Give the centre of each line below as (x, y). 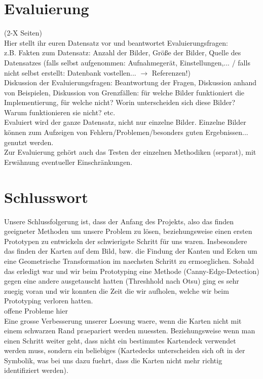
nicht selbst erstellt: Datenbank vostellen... (70, 72)
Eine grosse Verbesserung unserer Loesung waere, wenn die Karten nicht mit (123, 320)
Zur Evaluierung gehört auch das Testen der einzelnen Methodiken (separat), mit (130, 152)
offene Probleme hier (36, 310)
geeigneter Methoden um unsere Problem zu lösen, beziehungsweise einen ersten (128, 231)
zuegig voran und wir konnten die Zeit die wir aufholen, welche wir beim (117, 290)
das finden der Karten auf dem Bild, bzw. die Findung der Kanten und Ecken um (131, 251)
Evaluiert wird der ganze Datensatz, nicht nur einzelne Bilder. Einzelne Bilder (125, 122)
